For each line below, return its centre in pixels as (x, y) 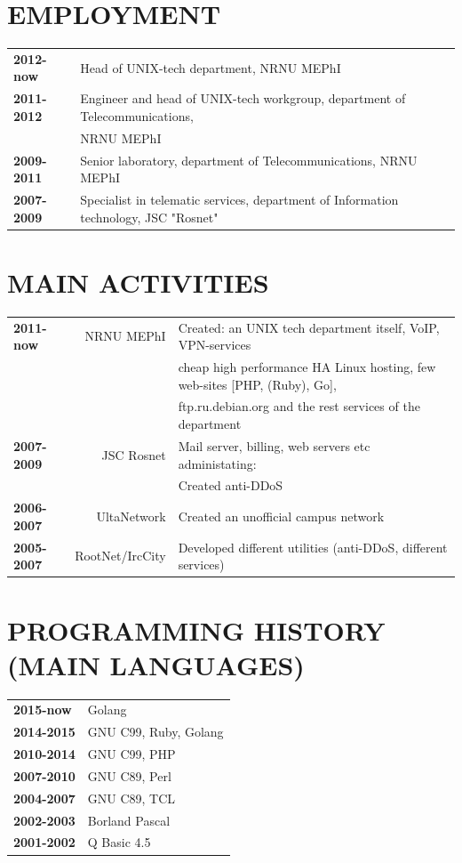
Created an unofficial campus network (281, 516)
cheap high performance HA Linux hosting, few (307, 367)
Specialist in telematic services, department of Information (239, 200)
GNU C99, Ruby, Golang (155, 732)
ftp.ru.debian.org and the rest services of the (299, 406)
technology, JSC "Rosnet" (149, 217)
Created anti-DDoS (231, 485)
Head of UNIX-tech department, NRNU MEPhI (211, 67)
